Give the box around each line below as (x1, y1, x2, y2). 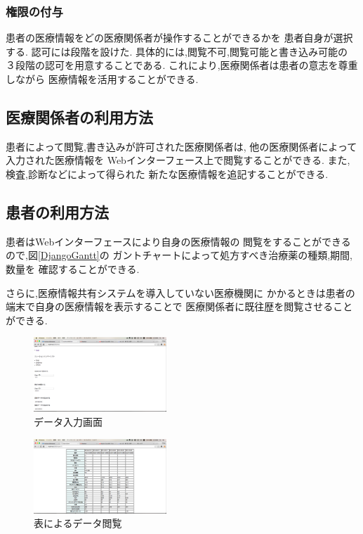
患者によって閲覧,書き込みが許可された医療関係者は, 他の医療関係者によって (6, 139, 357, 153)
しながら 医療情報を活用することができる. (6, 72, 199, 86)
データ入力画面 (34, 414, 103, 429)
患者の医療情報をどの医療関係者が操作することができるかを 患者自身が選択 (6, 30, 353, 45)
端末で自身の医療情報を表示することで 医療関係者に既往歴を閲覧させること (6, 299, 353, 314)
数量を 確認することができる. (6, 261, 140, 276)
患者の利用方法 (6, 201, 109, 222)
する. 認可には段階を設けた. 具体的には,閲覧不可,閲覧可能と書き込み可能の (6, 44, 348, 58)
